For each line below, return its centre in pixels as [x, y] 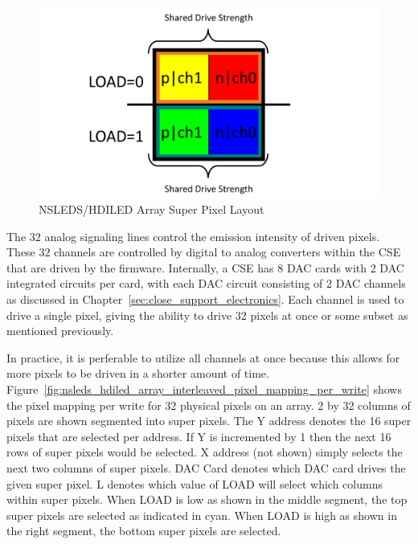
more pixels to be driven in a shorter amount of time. [138, 373]
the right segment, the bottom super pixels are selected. [144, 531]
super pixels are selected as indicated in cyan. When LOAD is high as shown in [202, 515]
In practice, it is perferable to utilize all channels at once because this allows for [203, 357]
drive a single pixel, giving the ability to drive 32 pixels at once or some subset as [207, 315]
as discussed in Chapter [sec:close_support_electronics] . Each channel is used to [205, 299]
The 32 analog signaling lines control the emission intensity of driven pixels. [193, 236]
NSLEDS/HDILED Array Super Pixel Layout [152, 209]
